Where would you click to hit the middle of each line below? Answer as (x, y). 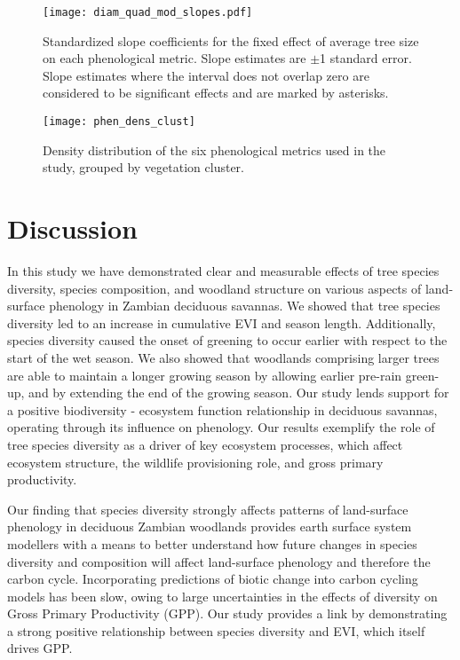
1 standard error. (366, 58)
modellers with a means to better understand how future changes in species (212, 543)
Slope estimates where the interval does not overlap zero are (206, 75)
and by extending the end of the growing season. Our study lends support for (239, 393)
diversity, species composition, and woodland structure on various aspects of (214, 288)
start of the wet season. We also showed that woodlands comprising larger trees (223, 357)
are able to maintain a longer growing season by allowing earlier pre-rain (205, 375)
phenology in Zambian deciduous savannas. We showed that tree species (245, 306)
